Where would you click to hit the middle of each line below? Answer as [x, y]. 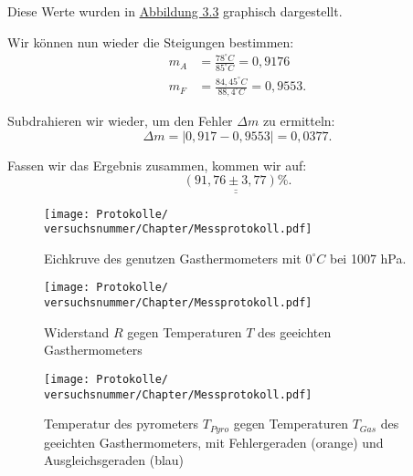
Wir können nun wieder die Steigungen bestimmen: [151, 41]
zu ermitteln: [299, 120]
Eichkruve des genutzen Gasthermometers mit [173, 258]
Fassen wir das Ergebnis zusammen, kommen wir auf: [157, 165]
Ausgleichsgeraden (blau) [114, 460]
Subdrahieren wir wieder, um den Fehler [120, 120]
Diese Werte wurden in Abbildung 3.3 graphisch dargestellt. [175, 11]
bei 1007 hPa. [368, 258]
